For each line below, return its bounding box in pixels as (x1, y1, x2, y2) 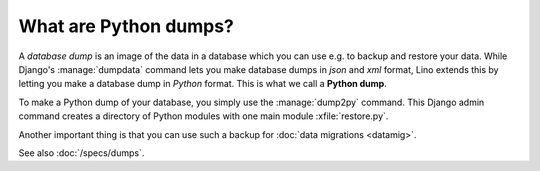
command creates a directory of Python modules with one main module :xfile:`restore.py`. (18, 110, 389, 122)
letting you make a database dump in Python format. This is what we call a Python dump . (18, 78, 387, 90)
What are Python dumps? (18, 15, 235, 37)
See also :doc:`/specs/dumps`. (18, 146, 145, 159)
